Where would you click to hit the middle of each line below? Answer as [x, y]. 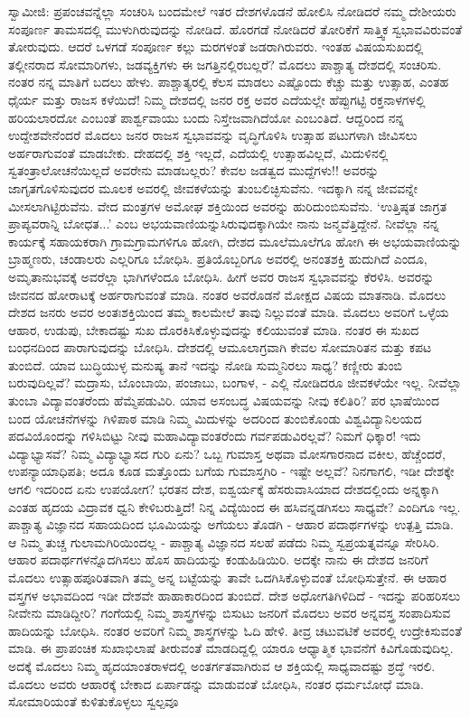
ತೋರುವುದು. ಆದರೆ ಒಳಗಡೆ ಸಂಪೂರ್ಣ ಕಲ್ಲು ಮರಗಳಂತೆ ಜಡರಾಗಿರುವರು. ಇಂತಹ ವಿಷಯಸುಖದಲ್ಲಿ [216, 47]
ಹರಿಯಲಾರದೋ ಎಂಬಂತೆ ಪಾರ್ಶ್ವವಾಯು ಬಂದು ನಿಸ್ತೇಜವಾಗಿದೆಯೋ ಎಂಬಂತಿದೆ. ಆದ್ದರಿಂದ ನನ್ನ [207, 117]
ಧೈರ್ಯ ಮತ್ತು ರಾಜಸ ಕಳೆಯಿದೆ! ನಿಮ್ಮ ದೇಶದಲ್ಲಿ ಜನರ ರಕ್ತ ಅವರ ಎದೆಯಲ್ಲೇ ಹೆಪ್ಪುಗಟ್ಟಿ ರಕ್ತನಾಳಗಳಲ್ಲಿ [217, 99]
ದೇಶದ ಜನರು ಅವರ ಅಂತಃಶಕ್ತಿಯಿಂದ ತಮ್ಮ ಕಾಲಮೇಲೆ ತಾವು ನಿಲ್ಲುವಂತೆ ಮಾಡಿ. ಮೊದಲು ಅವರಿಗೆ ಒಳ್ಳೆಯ [229, 312]
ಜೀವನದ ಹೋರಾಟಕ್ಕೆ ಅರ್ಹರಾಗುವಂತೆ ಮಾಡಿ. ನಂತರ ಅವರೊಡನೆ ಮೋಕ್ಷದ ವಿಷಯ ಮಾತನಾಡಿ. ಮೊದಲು [227, 294]
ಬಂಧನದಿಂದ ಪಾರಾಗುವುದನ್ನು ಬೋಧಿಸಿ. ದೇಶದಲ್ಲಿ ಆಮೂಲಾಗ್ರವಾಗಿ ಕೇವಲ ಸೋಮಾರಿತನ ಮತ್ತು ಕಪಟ [220, 347]
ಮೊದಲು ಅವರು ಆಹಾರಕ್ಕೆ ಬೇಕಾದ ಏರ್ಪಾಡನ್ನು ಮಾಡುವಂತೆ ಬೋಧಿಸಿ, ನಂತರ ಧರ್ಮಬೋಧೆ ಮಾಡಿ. [216, 683]
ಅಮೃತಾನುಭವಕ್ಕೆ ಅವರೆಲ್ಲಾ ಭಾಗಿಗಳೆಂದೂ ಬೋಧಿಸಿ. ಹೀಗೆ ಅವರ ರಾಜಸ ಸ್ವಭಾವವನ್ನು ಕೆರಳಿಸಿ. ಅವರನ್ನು [221, 276]
